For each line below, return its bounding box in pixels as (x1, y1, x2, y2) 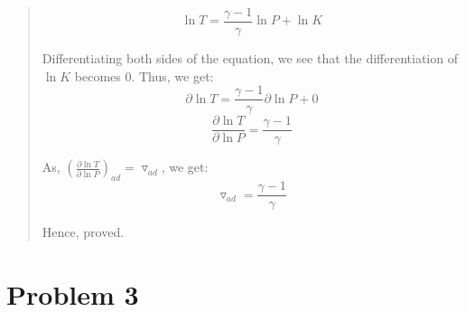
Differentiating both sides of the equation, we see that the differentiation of (42, 49, 458, 68)
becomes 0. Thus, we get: (74, 66, 214, 85)
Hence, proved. (42, 222, 125, 241)
